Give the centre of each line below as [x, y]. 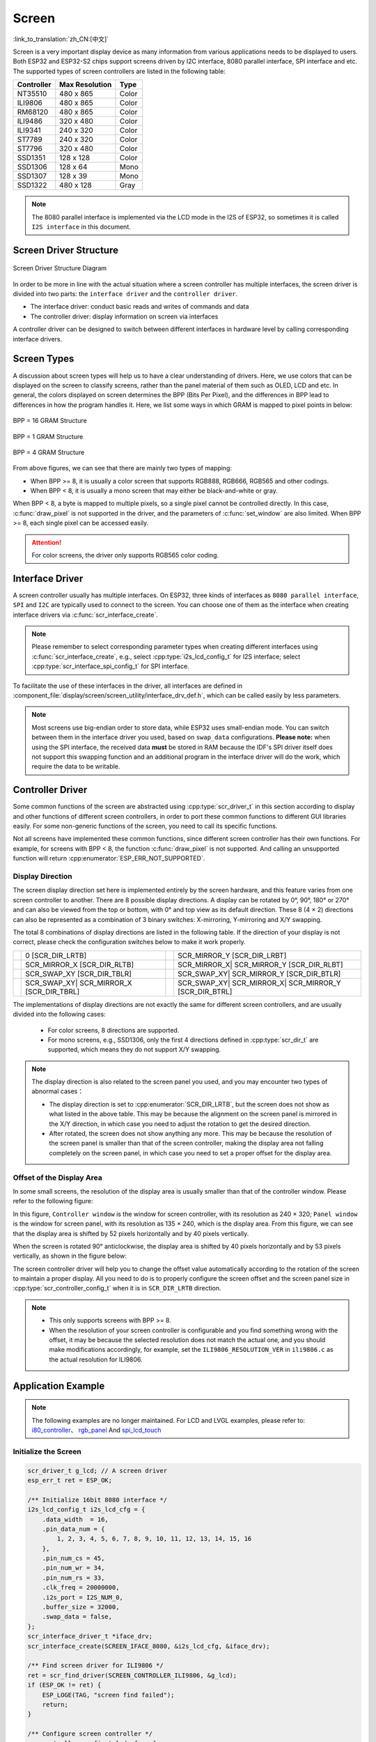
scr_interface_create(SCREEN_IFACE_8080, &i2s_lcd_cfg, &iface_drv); [149, 1646]
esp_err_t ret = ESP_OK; [70, 1480]
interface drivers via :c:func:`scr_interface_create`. [85, 615]
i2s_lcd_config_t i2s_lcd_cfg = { [86, 1510]
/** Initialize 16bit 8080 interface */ [97, 1500]
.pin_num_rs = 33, [73, 1578]
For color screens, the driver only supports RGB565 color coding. [125, 555]
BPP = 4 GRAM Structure [49, 452]
